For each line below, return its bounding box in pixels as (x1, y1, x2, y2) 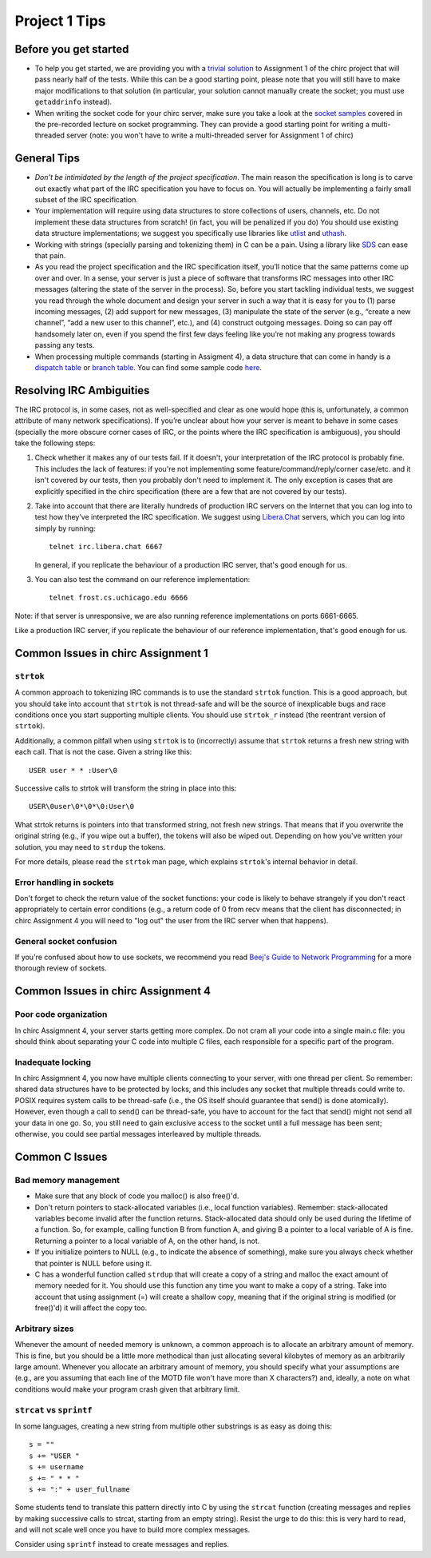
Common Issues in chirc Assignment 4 (14, 984, 212, 998)
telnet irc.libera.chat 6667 (49, 542, 163, 552)
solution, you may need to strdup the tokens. (14, 842, 166, 851)
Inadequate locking (14, 1056, 92, 1067)
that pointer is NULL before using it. (34, 1258, 152, 1268)
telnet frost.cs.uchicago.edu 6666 (49, 593, 188, 603)
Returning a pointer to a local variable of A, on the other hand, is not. (34, 1236, 260, 1245)
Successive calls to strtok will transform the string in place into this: (14, 783, 237, 793)
